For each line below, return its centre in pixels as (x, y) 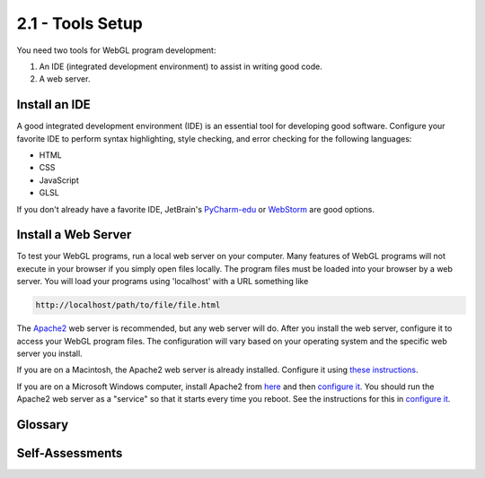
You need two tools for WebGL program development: (116, 50)
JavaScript (59, 180)
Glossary (43, 425)
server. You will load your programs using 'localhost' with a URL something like (163, 282)
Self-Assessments (70, 453)
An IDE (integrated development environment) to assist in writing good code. (181, 66)
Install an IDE (54, 104)
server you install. (49, 353)
